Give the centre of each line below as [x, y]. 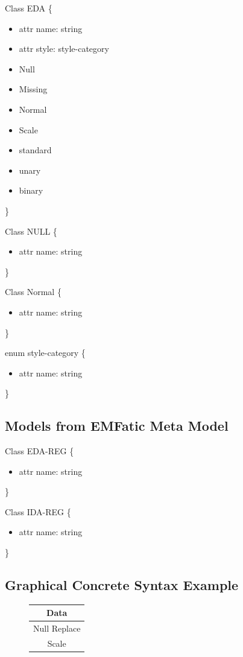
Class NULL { [31, 231]
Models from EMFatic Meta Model [117, 426]
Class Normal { [33, 292]
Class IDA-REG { [38, 511]
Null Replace [57, 628]
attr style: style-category [64, 49]
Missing [33, 89]
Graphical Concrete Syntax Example [122, 585]
